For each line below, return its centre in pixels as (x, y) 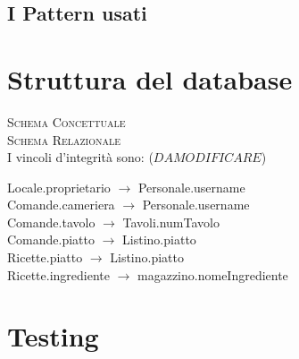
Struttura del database (150, 78)
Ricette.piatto (45, 257)
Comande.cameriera (61, 205)
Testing (53, 336)
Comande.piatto (51, 239)
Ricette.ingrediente (58, 274)
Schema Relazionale (64, 139)
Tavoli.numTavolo (171, 222)
